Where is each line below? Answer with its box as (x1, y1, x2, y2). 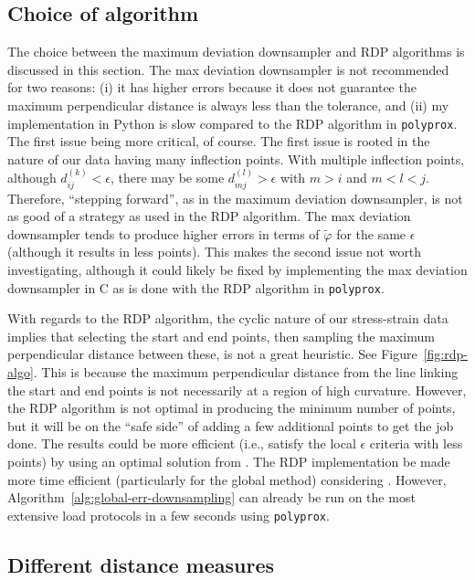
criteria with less (369, 434, 463, 453)
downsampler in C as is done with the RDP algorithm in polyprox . (7, 278, 385, 297)
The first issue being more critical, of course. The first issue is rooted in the (7, 132, 430, 151)
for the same (336, 224, 406, 243)
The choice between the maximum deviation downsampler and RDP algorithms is (7, 42, 465, 61)
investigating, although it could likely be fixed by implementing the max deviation (7, 260, 468, 279)
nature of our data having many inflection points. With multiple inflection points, (7, 149, 465, 168)
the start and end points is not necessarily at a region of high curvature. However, (7, 380, 467, 399)
